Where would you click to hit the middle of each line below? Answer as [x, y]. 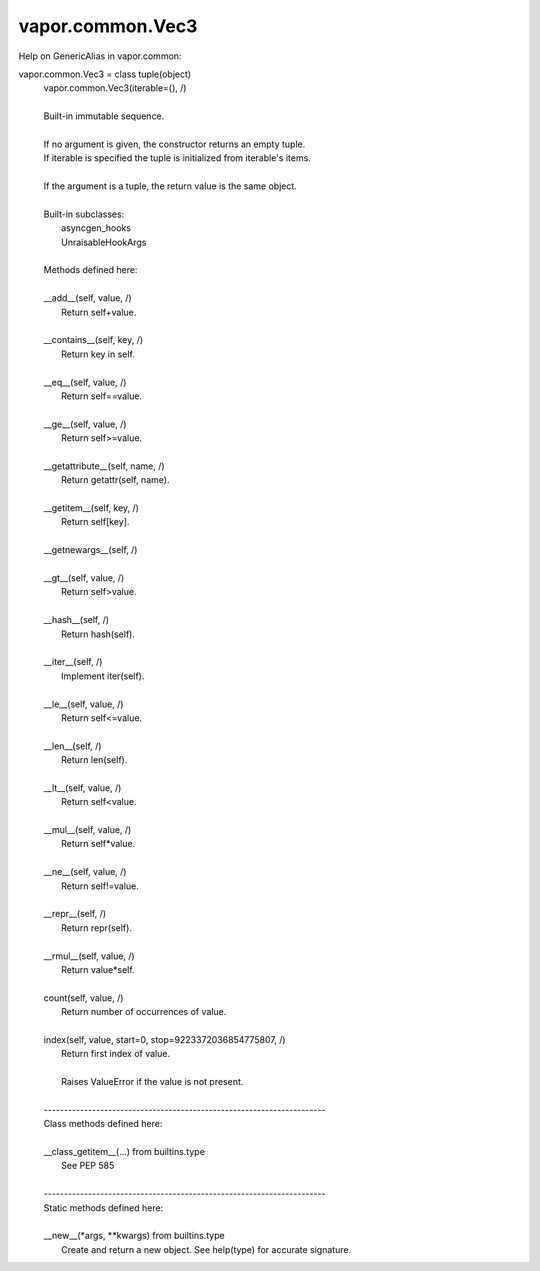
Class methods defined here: [103, 1124]
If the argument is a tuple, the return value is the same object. [170, 186]
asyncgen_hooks [96, 228]
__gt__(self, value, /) [84, 578]
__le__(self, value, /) [83, 704]
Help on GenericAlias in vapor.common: [100, 56]
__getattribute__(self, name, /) [104, 466]
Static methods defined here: [103, 1207]
